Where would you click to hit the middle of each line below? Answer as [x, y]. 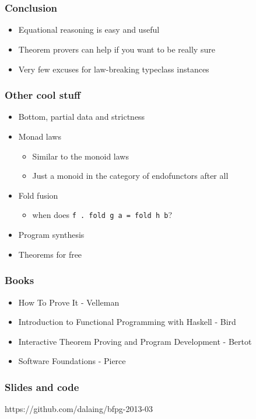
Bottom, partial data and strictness [82, 117]
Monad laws [40, 136]
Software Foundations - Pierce [72, 361]
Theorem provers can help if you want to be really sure [117, 49]
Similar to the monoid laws [80, 156]
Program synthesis [51, 235]
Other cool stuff [43, 95]
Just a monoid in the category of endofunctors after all [130, 176]
